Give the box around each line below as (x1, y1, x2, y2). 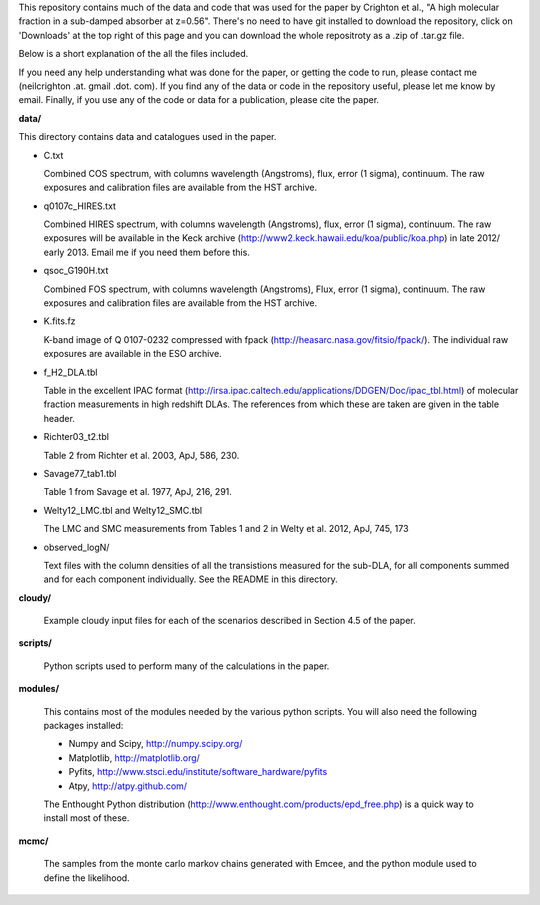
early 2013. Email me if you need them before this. (43, 246, 250, 258)
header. (43, 412, 75, 424)
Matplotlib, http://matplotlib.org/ (68, 751, 200, 764)
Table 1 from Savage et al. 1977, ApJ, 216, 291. (43, 486, 232, 498)
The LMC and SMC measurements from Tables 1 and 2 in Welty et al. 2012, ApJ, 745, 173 (43, 523, 409, 535)
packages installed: (43, 720, 124, 732)
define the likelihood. (43, 871, 130, 884)
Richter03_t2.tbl (43, 431, 110, 443)
